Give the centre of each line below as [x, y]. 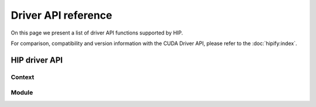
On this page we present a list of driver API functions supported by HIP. [97, 33]
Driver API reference [61, 15]
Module [22, 92]
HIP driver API [37, 60]
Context [23, 77]
